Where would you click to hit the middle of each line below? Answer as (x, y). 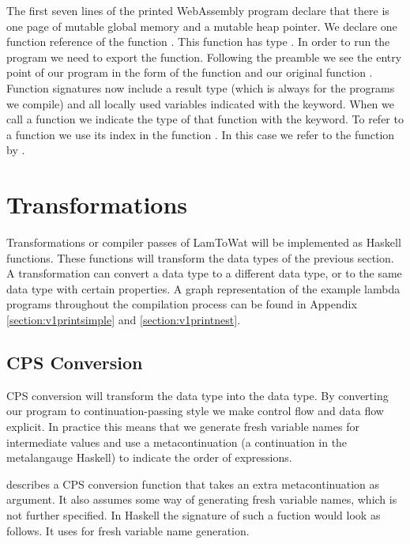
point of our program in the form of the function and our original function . (190, 72)
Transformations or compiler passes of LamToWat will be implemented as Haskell (204, 242)
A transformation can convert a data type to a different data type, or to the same (204, 273)
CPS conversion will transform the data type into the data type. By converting (197, 395)
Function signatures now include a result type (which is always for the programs (201, 87)
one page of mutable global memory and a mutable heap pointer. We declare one (202, 26)
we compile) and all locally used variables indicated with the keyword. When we (200, 103)
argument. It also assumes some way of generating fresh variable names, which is (202, 499)
